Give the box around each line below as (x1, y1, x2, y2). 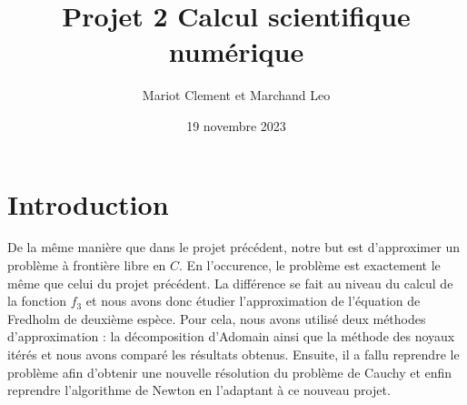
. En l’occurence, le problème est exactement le (179, 256, 441, 275)
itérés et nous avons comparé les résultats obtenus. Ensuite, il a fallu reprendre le (7, 345, 460, 363)
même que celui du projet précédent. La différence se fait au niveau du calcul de (7, 273, 453, 292)
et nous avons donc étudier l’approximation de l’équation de (85, 291, 421, 310)
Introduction (7, 185, 169, 222)
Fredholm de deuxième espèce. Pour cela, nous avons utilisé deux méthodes (7, 309, 426, 328)
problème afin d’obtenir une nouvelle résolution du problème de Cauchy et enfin (7, 362, 452, 381)
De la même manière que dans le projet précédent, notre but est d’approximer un (7, 238, 460, 257)
